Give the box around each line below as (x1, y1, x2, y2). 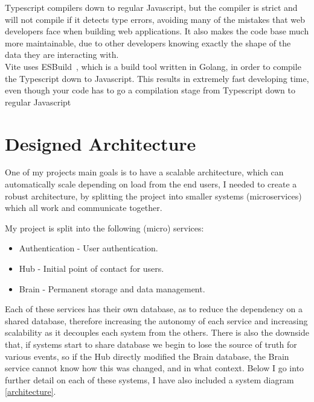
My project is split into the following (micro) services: (5, 221, 204, 234)
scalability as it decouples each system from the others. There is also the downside (5, 326, 309, 339)
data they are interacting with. (5, 48, 119, 61)
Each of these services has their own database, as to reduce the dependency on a (5, 303, 303, 315)
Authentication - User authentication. (19, 242, 158, 254)
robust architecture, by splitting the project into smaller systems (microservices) (5, 189, 302, 202)
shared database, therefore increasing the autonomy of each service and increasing (5, 314, 308, 327)
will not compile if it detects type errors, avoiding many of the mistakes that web (5, 13, 305, 25)
